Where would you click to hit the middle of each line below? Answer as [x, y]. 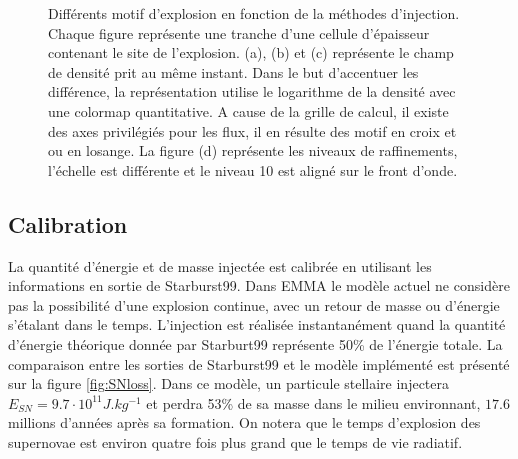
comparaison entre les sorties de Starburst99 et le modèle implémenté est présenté [259, 363]
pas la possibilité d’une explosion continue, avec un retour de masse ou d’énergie [254, 304]
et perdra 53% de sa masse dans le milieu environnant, [313, 402]
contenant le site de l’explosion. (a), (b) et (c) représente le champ [251, 52]
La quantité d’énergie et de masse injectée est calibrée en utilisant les [220, 265]
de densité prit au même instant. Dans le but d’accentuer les [233, 71]
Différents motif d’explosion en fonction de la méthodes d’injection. [254, 13]
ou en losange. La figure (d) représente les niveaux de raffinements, [253, 150]
